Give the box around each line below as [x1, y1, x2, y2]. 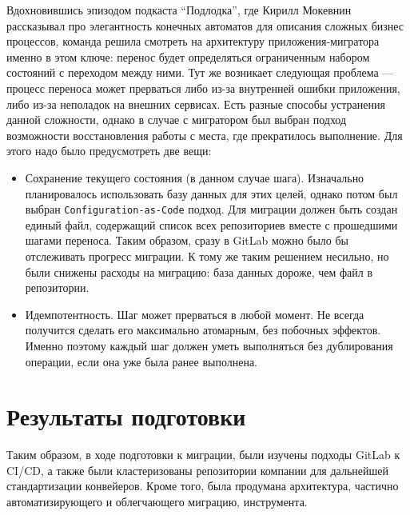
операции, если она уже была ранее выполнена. [25, 353, 258, 369]
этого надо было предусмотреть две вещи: [6, 142, 212, 159]
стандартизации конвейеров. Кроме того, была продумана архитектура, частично [6, 477, 399, 494]
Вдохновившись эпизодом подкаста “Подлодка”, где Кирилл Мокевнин [6, 2, 352, 18]
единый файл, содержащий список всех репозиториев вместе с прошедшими [25, 216, 398, 233]
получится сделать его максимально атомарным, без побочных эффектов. [25, 321, 381, 338]
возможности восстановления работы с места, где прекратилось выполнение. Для [6, 126, 403, 143]
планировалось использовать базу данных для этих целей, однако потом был [25, 185, 398, 202]
